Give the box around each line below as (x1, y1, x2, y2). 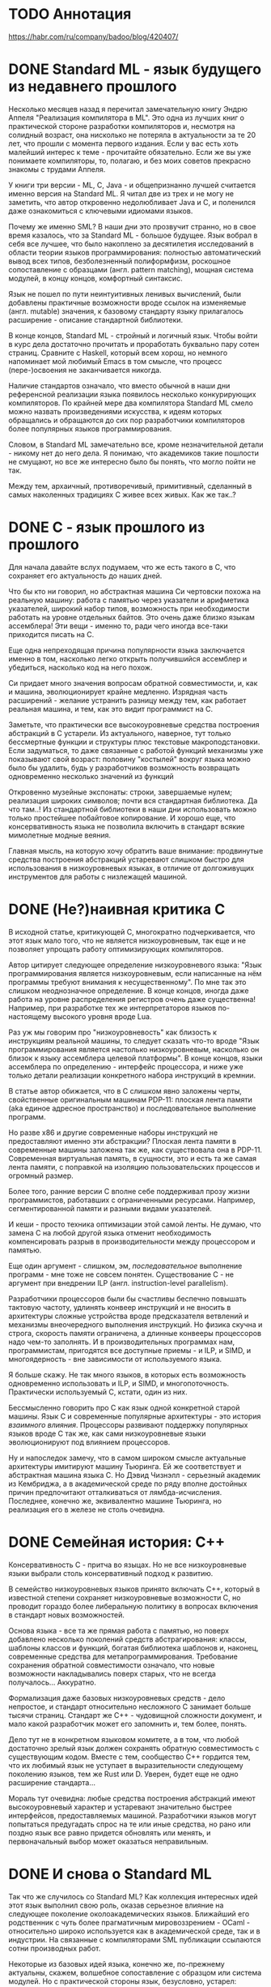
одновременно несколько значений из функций (8, 771, 174, 781)
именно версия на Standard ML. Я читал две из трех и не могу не (8, 188, 235, 199)
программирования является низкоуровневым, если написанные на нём (8, 968, 262, 978)
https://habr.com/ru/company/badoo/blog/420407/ (8, 32, 179, 41)
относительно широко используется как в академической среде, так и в (8, 1926, 260, 1936)
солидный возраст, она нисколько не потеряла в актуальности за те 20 (8, 130, 256, 139)
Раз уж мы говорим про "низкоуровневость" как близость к (8, 1027, 217, 1037)
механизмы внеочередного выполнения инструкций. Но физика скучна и (8, 1319, 263, 1330)
